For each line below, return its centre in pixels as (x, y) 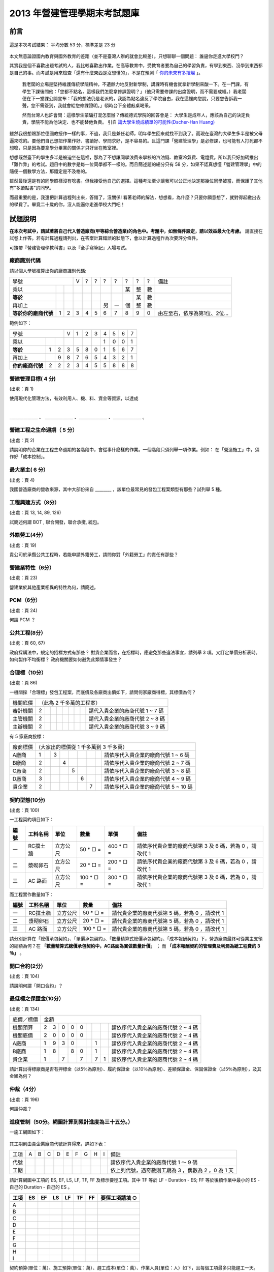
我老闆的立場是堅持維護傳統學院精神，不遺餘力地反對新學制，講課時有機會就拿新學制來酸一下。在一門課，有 (135, 84)
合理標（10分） (28, 673)
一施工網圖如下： (27, 1132)
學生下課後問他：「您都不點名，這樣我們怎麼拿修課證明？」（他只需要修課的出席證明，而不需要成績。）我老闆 (134, 91)
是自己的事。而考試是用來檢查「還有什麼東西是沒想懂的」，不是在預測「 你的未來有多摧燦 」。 (106, 73)
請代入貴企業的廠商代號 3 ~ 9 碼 (127, 727)
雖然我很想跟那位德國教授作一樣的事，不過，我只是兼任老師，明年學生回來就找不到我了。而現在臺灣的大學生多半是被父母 (136, 134)
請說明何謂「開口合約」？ (36, 986)
